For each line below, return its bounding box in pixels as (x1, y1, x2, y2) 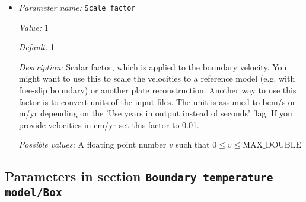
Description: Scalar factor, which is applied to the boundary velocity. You (18, 60, 287, 73)
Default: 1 (18, 41, 55, 53)
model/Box (5, 186, 62, 199)
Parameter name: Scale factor (18, 1, 136, 13)
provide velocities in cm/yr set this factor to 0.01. (18, 118, 199, 131)
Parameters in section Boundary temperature (5, 167, 273, 185)
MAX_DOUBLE (243, 141, 302, 150)
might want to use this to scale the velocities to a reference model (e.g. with (18, 72, 295, 84)
